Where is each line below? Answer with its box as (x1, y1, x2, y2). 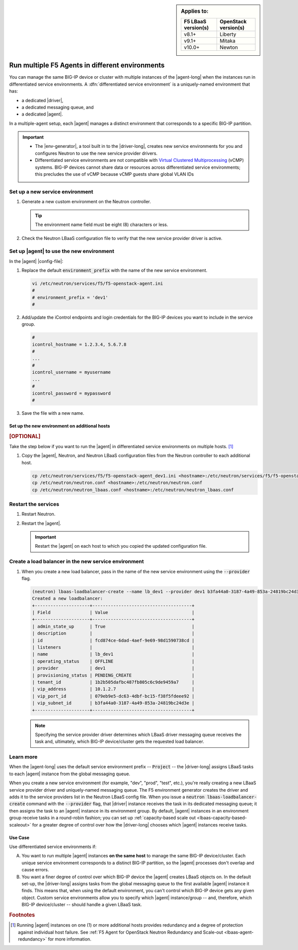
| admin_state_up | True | (32, 623, 195, 629)
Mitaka (219, 37, 236, 44)
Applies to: (181, 8, 209, 14)
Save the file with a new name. (21, 410, 84, 416)
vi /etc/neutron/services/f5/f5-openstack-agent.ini (32, 280, 163, 286)
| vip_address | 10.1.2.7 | (32, 686, 195, 692)
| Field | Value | (32, 610, 195, 615)
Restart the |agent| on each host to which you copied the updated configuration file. (35, 543, 207, 549)
